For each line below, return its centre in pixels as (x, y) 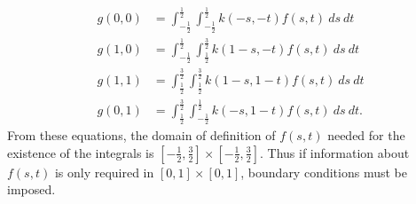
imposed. (31, 189)
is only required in (104, 172)
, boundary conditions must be (324, 172)
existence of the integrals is (81, 152)
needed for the (366, 135)
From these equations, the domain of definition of (141, 135)
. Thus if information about (334, 152)
